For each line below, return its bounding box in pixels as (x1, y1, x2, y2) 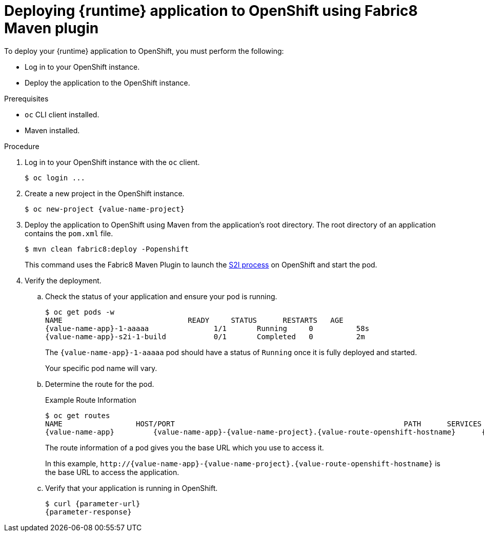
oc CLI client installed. (25, 110, 99, 119)
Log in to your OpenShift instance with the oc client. (25, 157, 200, 167)
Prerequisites (4, 94, 49, 103)
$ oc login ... (25, 173, 86, 182)
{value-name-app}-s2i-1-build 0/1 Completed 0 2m (45, 332, 365, 341)
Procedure (4, 141, 39, 151)
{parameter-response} (45, 507, 132, 516)
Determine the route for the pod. (45, 379, 154, 388)
